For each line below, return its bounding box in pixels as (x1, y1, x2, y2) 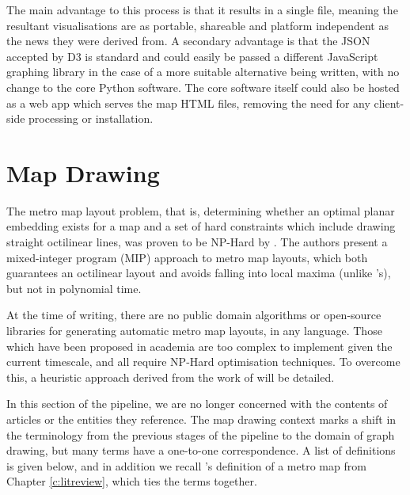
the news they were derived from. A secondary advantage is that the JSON (6, 32, 370, 49)
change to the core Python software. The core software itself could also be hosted (6, 78, 400, 95)
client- (374, 94, 404, 111)
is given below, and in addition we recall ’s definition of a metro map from (6, 457, 366, 474)
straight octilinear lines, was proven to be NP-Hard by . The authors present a (6, 234, 388, 250)
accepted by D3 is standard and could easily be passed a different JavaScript (6, 48, 378, 64)
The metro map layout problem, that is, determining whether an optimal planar (6, 202, 395, 219)
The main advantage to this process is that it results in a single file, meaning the (6, 2, 398, 17)
